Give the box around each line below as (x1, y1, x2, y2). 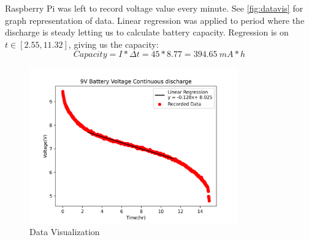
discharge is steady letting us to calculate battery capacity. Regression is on (5, 26, 289, 39)
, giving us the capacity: (68, 37, 159, 50)
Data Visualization (29, 225, 100, 238)
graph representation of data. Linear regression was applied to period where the (5, 13, 305, 26)
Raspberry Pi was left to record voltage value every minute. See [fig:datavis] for (5, 2, 303, 14)
